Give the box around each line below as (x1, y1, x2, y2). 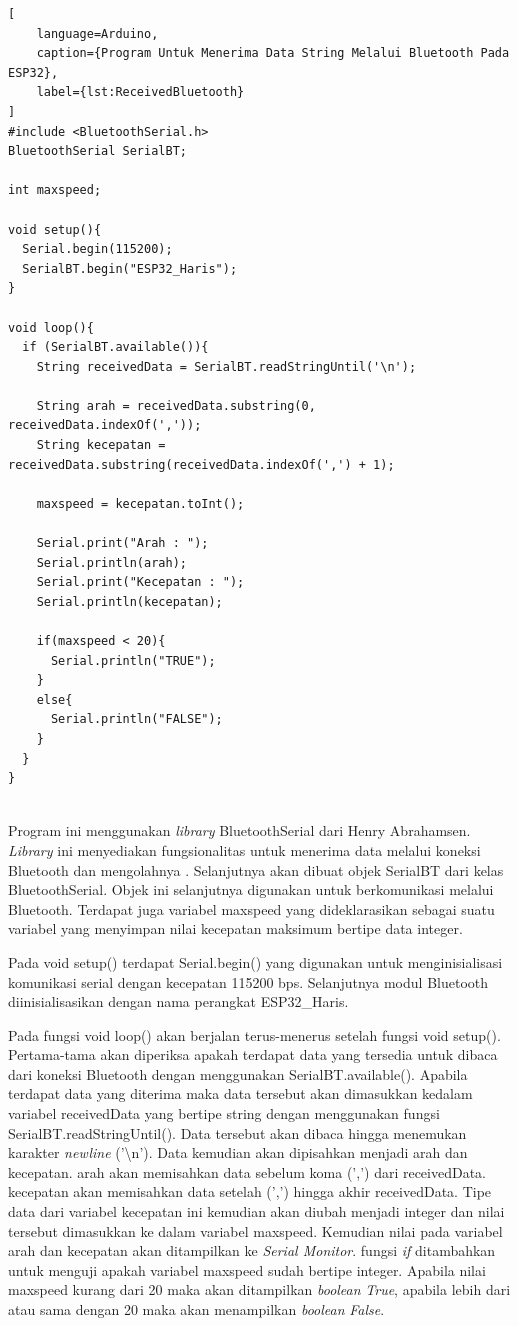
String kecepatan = (36, 438, 166, 453)
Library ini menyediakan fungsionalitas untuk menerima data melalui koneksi (8, 839, 481, 860)
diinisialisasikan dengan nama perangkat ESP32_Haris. (8, 991, 349, 1012)
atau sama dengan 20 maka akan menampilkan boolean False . (8, 1299, 385, 1319)
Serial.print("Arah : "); (36, 536, 209, 551)
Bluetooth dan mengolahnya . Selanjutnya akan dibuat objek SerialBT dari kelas (8, 859, 504, 880)
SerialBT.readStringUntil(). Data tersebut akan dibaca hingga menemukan (8, 1122, 467, 1143)
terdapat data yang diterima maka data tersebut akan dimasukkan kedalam (8, 1083, 473, 1104)
